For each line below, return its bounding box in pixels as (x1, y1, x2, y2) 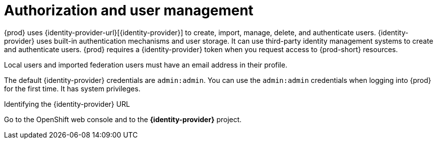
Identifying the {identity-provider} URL (4, 99, 130, 108)
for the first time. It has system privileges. (4, 84, 141, 93)
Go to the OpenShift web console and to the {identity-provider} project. (4, 115, 242, 124)
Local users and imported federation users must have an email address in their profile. (4, 60, 288, 69)
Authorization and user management (4, 2, 254, 19)
